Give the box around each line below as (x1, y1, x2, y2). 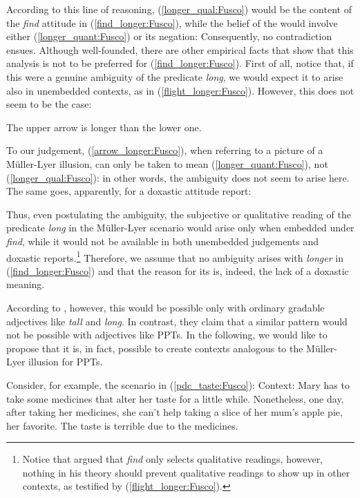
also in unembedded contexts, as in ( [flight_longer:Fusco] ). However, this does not (6, 83, 354, 97)
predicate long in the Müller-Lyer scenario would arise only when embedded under (6, 220, 354, 235)
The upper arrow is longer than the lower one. (6, 119, 202, 134)
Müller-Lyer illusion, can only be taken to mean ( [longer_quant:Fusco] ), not (6, 156, 328, 171)
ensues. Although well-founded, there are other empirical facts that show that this (6, 42, 354, 57)
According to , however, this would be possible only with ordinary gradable (6, 300, 325, 314)
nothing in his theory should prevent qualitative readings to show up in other (22, 465, 350, 479)
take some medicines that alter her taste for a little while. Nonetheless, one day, (6, 391, 344, 405)
